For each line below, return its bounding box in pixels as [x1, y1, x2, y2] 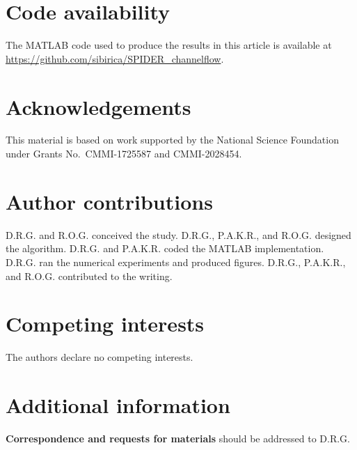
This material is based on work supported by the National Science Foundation [6, 132, 339, 147]
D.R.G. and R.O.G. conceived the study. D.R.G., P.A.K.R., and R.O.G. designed [6, 227, 351, 242]
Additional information [6, 391, 230, 419]
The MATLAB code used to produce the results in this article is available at [6, 38, 332, 52]
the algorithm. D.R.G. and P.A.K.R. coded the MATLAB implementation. [6, 241, 324, 256]
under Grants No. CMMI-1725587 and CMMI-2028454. [6, 146, 242, 161]
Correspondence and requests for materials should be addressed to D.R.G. [6, 430, 350, 445]
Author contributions [6, 187, 213, 215]
